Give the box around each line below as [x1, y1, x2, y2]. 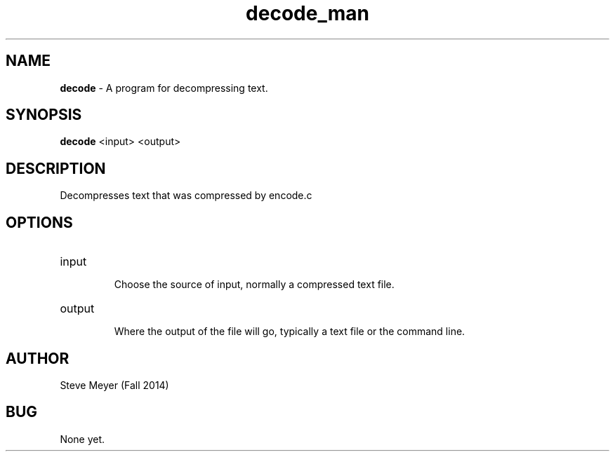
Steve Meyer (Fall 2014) [60, 378, 169, 391]
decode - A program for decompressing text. [60, 81, 268, 94]
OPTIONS [6, 213, 73, 231]
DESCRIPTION [6, 159, 106, 177]
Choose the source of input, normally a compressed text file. [114, 278, 395, 291]
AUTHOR [6, 349, 70, 367]
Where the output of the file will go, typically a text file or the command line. [114, 325, 465, 338]
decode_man [246, 1, 369, 25]
